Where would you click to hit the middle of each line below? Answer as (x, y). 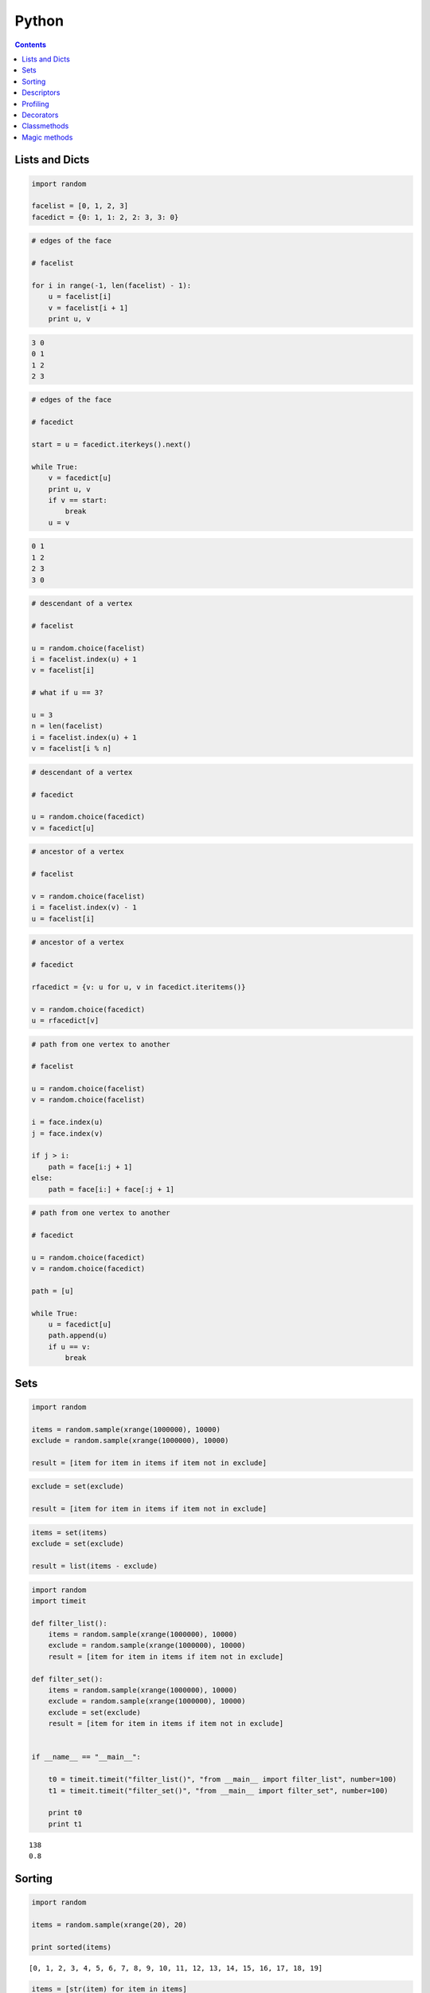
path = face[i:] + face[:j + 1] (111, 1189)
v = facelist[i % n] (71, 749)
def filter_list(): (69, 1623)
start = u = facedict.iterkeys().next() (111, 445)
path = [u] (53, 1291)
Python (39, 21)
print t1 (65, 1824)
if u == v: (69, 1346)
